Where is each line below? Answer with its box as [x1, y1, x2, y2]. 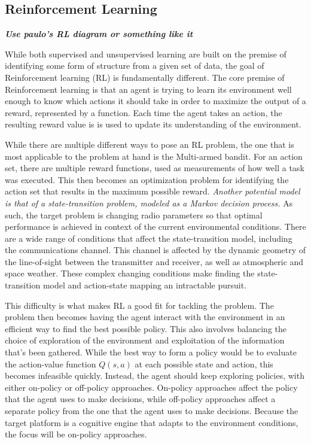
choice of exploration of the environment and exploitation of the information [5, 334, 285, 346]
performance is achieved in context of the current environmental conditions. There [5, 220, 306, 233]
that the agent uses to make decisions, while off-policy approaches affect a [5, 393, 276, 405]
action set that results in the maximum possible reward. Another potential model [5, 185, 300, 197]
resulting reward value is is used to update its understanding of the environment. [5, 118, 301, 130]
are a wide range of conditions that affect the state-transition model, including [5, 232, 292, 244]
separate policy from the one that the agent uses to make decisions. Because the [5, 405, 298, 417]
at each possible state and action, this [135, 357, 273, 370]
